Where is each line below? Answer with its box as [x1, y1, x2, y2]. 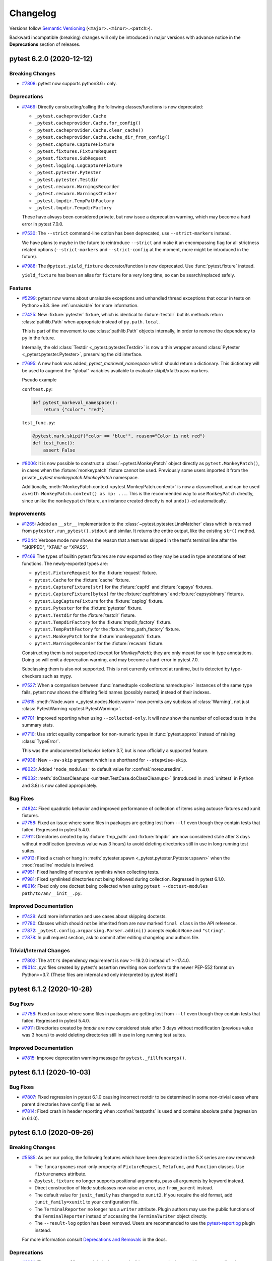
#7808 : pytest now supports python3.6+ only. [22, 81, 117, 87]
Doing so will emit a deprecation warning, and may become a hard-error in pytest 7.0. [22, 656, 199, 663]
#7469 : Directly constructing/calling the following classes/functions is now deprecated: [22, 103, 203, 109]
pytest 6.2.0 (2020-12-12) [9, 54, 93, 63]
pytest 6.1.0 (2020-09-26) [9, 1128, 94, 1137]
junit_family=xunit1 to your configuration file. [34, 1199, 139, 1205]
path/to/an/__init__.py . [22, 890, 82, 896]
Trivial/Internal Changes [9, 947, 71, 954]
